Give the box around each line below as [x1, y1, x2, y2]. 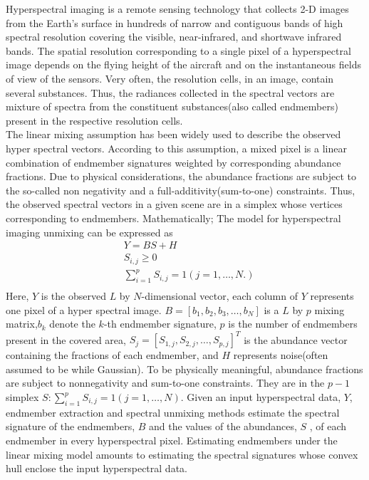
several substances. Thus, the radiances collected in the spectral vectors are [6, 85, 335, 100]
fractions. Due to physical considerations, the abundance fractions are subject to [6, 169, 356, 184]
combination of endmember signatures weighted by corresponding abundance [6, 155, 341, 169]
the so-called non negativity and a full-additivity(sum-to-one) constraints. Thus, [6, 182, 355, 197]
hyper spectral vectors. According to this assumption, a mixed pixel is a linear [6, 140, 347, 155]
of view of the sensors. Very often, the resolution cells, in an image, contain [6, 71, 334, 85]
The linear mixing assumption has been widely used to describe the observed [6, 127, 341, 142]
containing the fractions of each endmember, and [6, 348, 219, 362]
